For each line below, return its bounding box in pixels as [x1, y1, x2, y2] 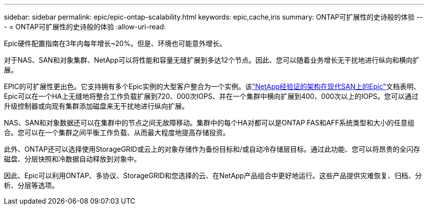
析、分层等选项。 [4, 181, 59, 189]
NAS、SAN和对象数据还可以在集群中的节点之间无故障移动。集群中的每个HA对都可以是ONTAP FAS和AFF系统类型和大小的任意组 [4, 118, 414, 127]
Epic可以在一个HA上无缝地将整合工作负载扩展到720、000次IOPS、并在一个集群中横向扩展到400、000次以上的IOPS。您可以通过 [4, 92, 419, 100]
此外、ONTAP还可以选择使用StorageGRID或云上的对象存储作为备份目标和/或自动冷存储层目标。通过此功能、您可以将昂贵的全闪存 [4, 145, 420, 153]
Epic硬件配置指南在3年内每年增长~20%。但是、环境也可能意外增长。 [4, 39, 226, 47]
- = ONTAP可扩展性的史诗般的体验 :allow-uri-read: [4, 23, 166, 31]
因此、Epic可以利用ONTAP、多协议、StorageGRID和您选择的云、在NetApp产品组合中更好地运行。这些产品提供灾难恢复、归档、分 [4, 171, 422, 180]
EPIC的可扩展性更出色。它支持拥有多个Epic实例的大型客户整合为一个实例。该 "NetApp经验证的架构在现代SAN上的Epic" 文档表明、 [4, 82, 421, 91]
